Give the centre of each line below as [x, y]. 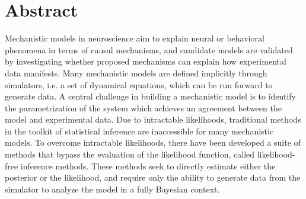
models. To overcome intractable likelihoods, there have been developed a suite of [153, 142]
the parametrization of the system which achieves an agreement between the [143, 107]
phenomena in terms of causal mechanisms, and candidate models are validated [149, 49]
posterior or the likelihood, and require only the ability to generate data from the [153, 177]
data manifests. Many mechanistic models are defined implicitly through [136, 73]
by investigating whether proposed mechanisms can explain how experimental [146, 61]
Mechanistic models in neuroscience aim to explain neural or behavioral [135, 38]
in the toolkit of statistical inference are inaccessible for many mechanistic [139, 131]
